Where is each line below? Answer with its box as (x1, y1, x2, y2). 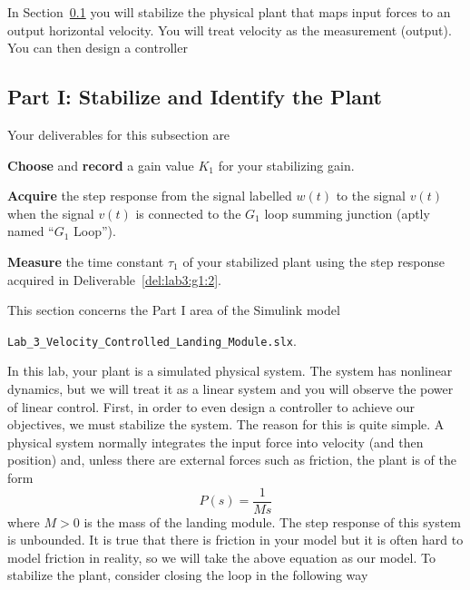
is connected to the (135, 203, 241, 222)
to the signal (336, 186, 406, 205)
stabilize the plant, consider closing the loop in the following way (7, 565, 368, 585)
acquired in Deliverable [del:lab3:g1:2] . (7, 270, 222, 289)
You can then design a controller (7, 38, 188, 57)
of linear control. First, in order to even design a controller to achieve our (7, 397, 416, 416)
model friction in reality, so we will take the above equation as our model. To (7, 547, 436, 566)
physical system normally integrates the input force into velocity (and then (7, 432, 424, 451)
